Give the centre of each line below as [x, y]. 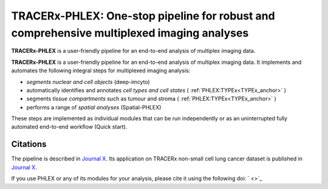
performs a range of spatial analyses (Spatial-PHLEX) [94, 107]
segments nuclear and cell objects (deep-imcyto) [88, 81]
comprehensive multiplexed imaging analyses [130, 33]
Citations [29, 144]
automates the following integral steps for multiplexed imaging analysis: [101, 70]
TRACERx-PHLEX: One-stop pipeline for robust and [143, 16]
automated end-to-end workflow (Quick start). [69, 127]
